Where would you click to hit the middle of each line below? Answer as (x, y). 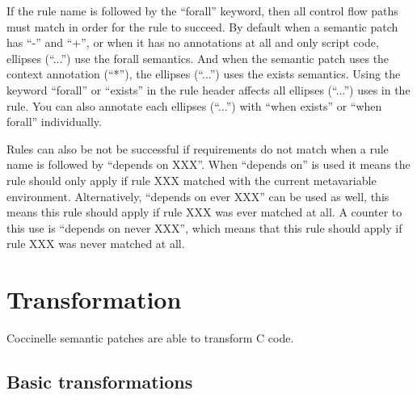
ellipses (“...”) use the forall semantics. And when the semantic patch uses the (198, 58)
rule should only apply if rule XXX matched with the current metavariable (192, 180)
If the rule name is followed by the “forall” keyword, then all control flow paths (202, 11)
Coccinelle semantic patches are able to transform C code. (150, 338)
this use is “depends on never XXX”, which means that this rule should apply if (204, 227)
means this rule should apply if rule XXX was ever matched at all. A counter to (204, 212)
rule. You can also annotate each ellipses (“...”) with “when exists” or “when (194, 105)
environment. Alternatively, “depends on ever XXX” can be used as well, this (198, 196)
